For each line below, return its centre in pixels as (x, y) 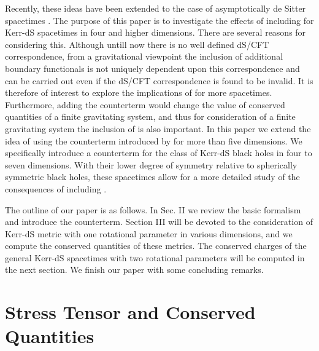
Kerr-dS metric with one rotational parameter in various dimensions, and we (149, 233)
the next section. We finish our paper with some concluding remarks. (134, 270)
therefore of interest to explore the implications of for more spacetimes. (139, 93)
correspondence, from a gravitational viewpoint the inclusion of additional (144, 56)
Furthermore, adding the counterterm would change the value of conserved (145, 104)
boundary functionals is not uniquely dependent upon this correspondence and (152, 68)
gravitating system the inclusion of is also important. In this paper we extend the (158, 128)
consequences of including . (56, 188)
